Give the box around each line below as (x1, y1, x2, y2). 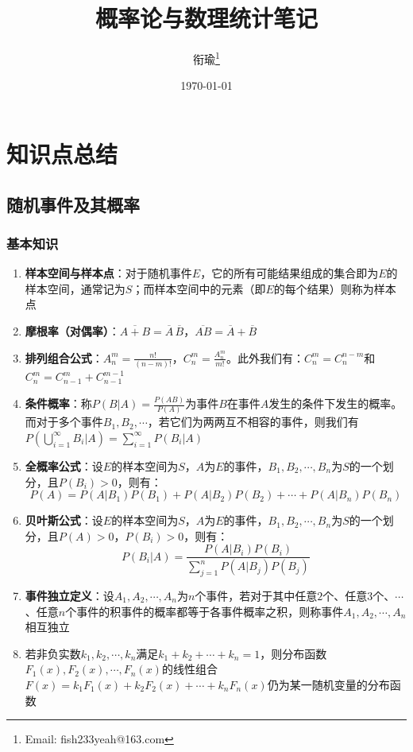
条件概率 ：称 (25, 395, 92, 412)
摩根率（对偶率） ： (25, 322, 120, 339)
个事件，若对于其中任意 (195, 587, 318, 604)
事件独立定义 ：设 (25, 587, 114, 604)
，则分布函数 (260, 645, 327, 661)
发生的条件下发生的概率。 (268, 395, 403, 412)
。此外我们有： (226, 349, 304, 366)
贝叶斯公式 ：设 (25, 512, 103, 529)
